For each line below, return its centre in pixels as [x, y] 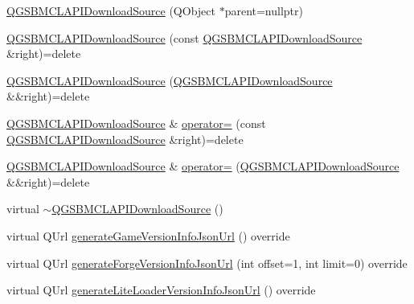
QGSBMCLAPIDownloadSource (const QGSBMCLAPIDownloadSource [184, 37]
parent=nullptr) [264, 10]
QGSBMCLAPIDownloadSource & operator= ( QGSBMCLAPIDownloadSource [203, 166]
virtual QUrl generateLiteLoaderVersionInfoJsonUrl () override [161, 290]
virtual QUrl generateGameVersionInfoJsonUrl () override [148, 235]
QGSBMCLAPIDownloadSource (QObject [111, 10]
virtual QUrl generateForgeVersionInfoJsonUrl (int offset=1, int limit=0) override [207, 263]
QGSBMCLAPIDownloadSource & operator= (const [136, 123]
